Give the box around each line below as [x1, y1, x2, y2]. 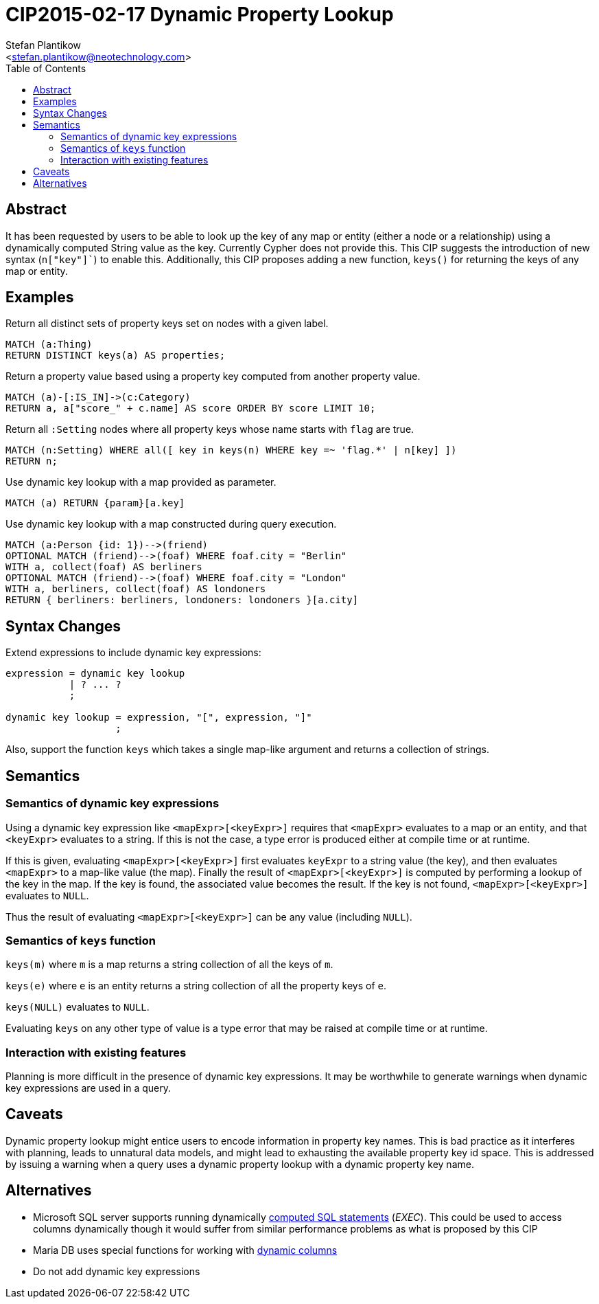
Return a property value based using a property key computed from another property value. [5, 370, 421, 383]
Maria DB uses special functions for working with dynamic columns [33, 1244, 338, 1256]
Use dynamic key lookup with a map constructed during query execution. [5, 518, 337, 530]
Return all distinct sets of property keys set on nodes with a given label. [5, 317, 329, 330]
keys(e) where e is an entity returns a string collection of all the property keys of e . [5, 980, 387, 992]
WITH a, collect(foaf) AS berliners [5, 561, 202, 573]
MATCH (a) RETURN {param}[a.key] [5, 497, 185, 509]
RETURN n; [5, 456, 58, 467]
